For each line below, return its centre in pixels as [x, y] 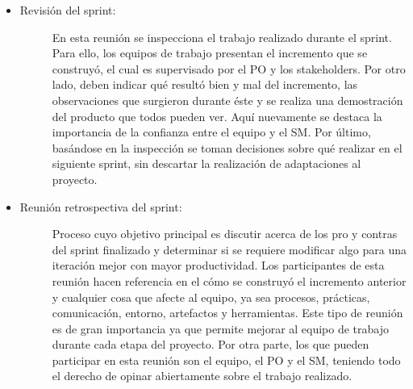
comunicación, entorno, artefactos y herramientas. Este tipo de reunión [227, 313]
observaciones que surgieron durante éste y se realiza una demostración [227, 100]
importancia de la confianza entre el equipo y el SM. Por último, [211, 132]
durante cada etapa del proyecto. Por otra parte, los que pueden [211, 344]
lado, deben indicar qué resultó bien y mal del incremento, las [205, 84]
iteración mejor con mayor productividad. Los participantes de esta [218, 265]
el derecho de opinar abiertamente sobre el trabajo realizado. [202, 376]
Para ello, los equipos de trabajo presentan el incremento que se [210, 53]
